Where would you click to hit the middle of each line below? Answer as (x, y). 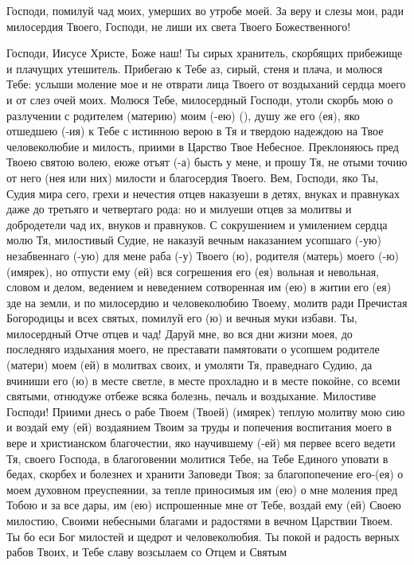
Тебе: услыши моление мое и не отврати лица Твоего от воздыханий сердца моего (206, 84)
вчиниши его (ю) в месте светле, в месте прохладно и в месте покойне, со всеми (203, 380)
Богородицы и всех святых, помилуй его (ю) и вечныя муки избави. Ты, (182, 318)
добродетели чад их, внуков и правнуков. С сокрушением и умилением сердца (197, 224)
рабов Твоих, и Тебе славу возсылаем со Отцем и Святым (147, 552)
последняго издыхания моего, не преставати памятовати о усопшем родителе (193, 349)
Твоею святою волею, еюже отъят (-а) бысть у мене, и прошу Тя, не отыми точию (207, 162)
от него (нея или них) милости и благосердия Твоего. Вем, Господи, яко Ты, (193, 177)
